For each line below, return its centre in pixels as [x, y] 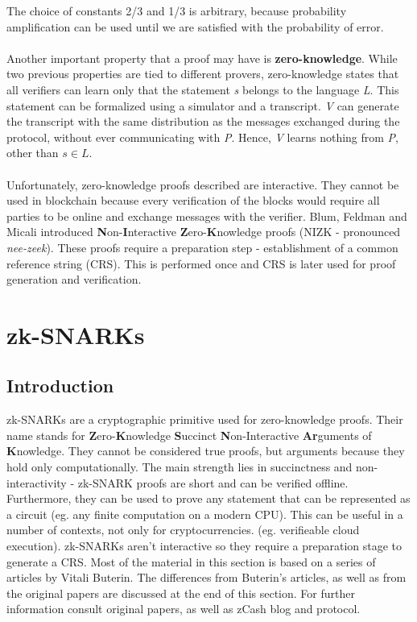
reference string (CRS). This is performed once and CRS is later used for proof [201, 263]
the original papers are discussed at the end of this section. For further [181, 593]
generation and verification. [74, 279]
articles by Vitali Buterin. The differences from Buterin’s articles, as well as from [206, 577]
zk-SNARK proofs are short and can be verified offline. [213, 482]
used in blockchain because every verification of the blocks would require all [193, 200]
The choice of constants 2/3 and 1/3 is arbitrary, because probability [177, 10]
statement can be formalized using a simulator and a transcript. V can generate [203, 105]
